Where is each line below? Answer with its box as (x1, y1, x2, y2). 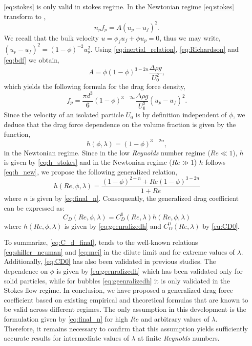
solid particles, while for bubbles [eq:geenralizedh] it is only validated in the (4, 275, 230, 285)
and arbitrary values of (141, 314, 210, 324)
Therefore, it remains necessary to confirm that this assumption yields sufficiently (4, 323, 248, 333)
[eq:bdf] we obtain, (4, 54, 60, 65)
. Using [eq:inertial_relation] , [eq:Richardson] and (90, 43, 239, 54)
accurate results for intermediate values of (4, 333, 129, 343)
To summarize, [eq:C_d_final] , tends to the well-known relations (4, 237, 198, 247)
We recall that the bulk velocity (4, 32, 99, 43)
